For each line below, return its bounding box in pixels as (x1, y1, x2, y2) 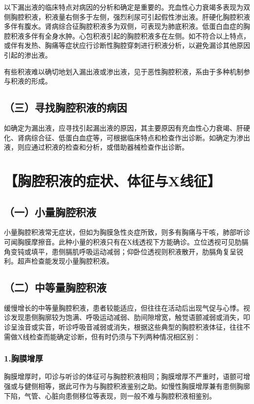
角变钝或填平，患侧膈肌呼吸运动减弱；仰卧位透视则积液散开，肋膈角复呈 (4, 246, 236, 256)
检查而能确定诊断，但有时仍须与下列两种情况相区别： (29, 331, 201, 341)
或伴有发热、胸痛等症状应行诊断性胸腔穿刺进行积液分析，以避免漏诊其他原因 (4, 40, 250, 50)
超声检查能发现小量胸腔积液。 (17, 256, 113, 266)
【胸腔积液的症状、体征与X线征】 (4, 170, 221, 190)
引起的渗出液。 (4, 49, 52, 60)
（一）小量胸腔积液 (4, 204, 96, 219)
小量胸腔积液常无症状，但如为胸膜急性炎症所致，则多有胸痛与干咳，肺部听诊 (4, 227, 250, 237)
